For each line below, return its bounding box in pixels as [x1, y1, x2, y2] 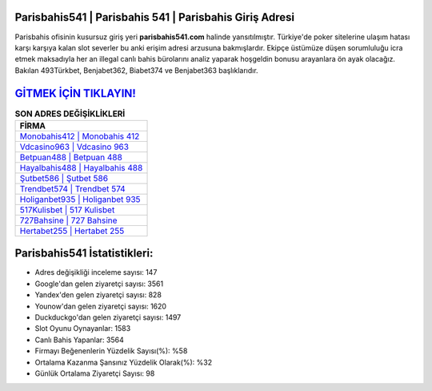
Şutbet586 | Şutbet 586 [19, 172, 108, 183]
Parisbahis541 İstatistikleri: [14, 247, 154, 260]
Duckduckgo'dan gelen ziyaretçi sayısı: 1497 [34, 312, 182, 322]
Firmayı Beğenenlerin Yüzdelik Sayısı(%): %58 [34, 346, 188, 356]
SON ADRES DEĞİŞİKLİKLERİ [14, 108, 126, 119]
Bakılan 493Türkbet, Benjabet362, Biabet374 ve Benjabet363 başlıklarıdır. [14, 65, 259, 75]
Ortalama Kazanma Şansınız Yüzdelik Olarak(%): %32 [34, 357, 212, 367]
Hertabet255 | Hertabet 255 [19, 225, 125, 236]
